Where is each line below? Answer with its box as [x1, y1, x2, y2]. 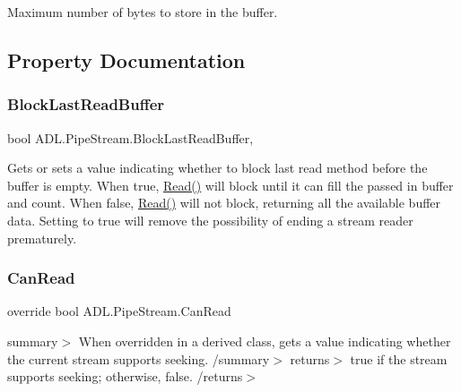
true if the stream [350, 349, 448, 368]
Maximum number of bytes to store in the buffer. [7, 3, 278, 21]
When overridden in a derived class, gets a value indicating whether [78, 331, 451, 350]
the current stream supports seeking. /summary [7, 349, 270, 368]
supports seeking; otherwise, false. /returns [7, 367, 243, 386]
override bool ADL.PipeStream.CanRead [7, 302, 231, 320]
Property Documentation [7, 46, 246, 73]
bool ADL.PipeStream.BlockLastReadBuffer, [7, 128, 254, 147]
